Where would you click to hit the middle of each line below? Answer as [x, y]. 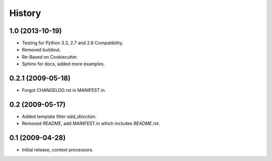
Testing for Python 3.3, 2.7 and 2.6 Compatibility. [73, 43]
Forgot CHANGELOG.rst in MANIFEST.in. [64, 90]
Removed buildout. [42, 50]
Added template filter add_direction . [59, 117]
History [25, 13]
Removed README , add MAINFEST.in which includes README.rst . [91, 123]
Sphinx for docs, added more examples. [63, 64]
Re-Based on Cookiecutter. [50, 57]
